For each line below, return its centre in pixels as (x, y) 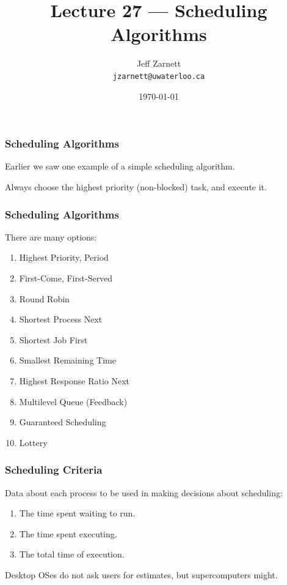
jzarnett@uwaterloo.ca (159, 76)
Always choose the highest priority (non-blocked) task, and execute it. (136, 187)
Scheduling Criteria (54, 470)
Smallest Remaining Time (67, 360)
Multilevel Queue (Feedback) (73, 401)
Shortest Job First (53, 339)
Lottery (33, 442)
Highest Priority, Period (64, 257)
